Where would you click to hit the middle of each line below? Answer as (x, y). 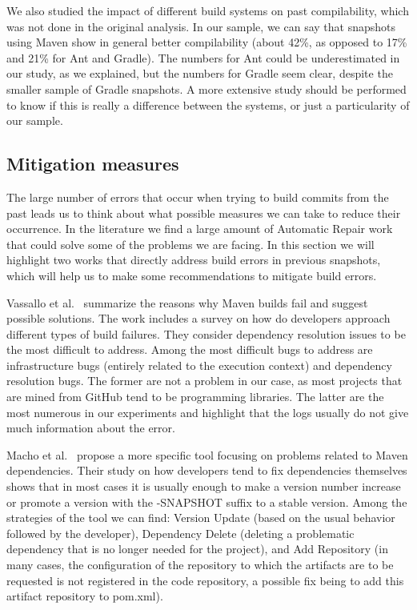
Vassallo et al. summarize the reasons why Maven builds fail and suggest (187, 302)
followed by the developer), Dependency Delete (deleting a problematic (180, 533)
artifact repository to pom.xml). (85, 596)
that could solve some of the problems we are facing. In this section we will (190, 244)
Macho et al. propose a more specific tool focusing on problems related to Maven (207, 454)
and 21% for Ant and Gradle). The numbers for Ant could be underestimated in (203, 57)
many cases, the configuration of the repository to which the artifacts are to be (200, 565)
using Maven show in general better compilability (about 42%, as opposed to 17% (207, 42)
